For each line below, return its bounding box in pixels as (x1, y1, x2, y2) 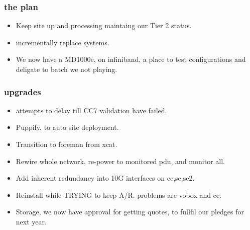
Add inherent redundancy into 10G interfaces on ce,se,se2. (16, 173, 195, 183)
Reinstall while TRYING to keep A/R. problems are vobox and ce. (16, 189, 222, 200)
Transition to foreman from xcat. (16, 139, 117, 149)
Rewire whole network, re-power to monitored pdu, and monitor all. (16, 156, 225, 166)
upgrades (4, 85, 41, 98)
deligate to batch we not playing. (16, 64, 117, 74)
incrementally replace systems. (16, 37, 109, 47)
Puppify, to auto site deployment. (16, 122, 119, 132)
